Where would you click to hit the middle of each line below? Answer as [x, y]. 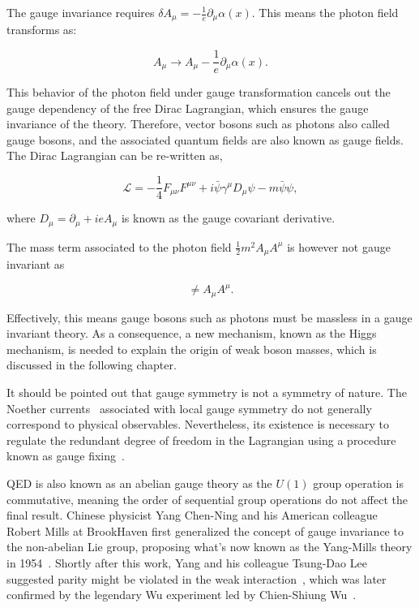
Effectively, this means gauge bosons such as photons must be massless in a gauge [209, 317]
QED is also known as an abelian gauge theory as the [139, 483]
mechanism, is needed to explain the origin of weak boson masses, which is [192, 349]
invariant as [36, 264]
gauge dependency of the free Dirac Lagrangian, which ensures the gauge [188, 108]
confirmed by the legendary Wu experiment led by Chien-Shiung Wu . [182, 595]
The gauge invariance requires [81, 12]
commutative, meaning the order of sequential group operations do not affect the [207, 499]
